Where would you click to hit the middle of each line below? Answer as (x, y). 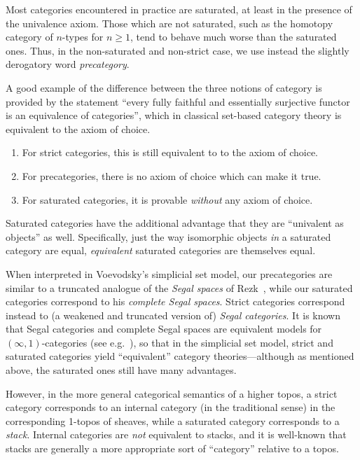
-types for (83, 37)
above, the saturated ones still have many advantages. (121, 370)
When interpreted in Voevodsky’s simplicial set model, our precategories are (169, 273)
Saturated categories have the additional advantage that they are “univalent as (175, 223)
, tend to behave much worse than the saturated (233, 37)
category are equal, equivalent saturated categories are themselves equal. (161, 250)
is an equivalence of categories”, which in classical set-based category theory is (174, 115)
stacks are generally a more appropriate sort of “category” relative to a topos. (172, 448)
